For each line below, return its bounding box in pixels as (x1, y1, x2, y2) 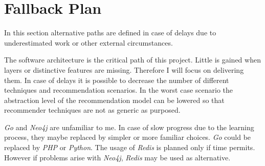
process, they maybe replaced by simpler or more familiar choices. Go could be (4, 132, 251, 142)
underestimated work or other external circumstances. (4, 37, 173, 48)
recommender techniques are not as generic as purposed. (4, 105, 181, 115)
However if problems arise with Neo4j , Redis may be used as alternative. (4, 152, 231, 162)
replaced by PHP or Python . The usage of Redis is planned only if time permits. (4, 142, 255, 153)
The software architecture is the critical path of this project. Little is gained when (4, 54, 261, 65)
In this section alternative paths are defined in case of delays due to (4, 27, 216, 38)
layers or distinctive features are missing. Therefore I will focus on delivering (4, 64, 244, 75)
